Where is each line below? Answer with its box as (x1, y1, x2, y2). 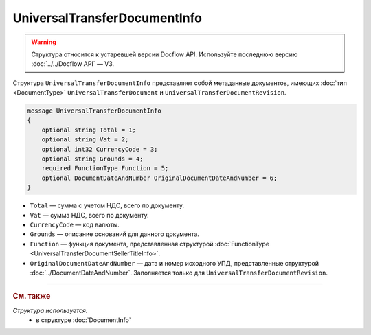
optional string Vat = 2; (41, 136, 129, 143)
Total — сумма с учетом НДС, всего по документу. (30, 201, 185, 209)
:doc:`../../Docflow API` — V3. (31, 60, 115, 68)
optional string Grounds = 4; (41, 155, 144, 163)
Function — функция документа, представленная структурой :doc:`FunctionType (30, 240, 269, 248)
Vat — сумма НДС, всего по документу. (30, 211, 149, 219)
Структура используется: (12, 306, 88, 314)
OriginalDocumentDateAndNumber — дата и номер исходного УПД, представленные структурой (30, 259, 319, 267)
